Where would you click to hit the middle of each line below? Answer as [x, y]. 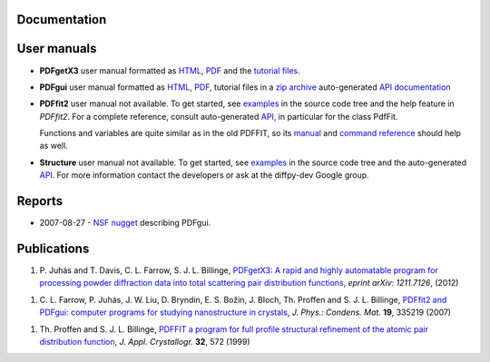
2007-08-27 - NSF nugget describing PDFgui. [125, 223]
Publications [53, 248]
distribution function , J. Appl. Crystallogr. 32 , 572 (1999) [145, 342]
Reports [40, 201]
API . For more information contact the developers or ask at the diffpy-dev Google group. [204, 175]
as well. [54, 146]
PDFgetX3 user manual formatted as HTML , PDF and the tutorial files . [170, 70]
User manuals [57, 49]
